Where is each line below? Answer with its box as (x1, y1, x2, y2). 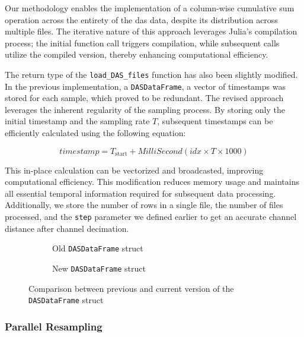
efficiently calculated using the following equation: (5, 127, 186, 139)
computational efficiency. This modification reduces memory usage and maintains (5, 175, 299, 188)
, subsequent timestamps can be (157, 115, 273, 127)
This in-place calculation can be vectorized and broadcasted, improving (5, 163, 264, 176)
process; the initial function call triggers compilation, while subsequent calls (5, 36, 280, 49)
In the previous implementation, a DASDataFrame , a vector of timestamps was (5, 80, 286, 92)
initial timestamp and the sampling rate (5, 115, 150, 127)
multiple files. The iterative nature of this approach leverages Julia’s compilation (5, 25, 297, 37)
